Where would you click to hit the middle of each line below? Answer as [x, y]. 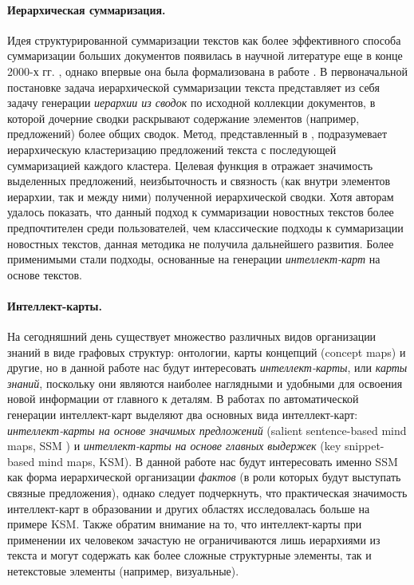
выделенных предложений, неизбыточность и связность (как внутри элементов [199, 181]
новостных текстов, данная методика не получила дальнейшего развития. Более [201, 243]
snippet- [365, 446]
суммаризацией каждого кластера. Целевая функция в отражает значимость [190, 165]
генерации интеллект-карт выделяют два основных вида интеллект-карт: [183, 415]
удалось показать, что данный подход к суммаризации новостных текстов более [201, 212]
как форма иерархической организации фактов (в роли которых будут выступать [204, 477]
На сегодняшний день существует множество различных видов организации [192, 336]
